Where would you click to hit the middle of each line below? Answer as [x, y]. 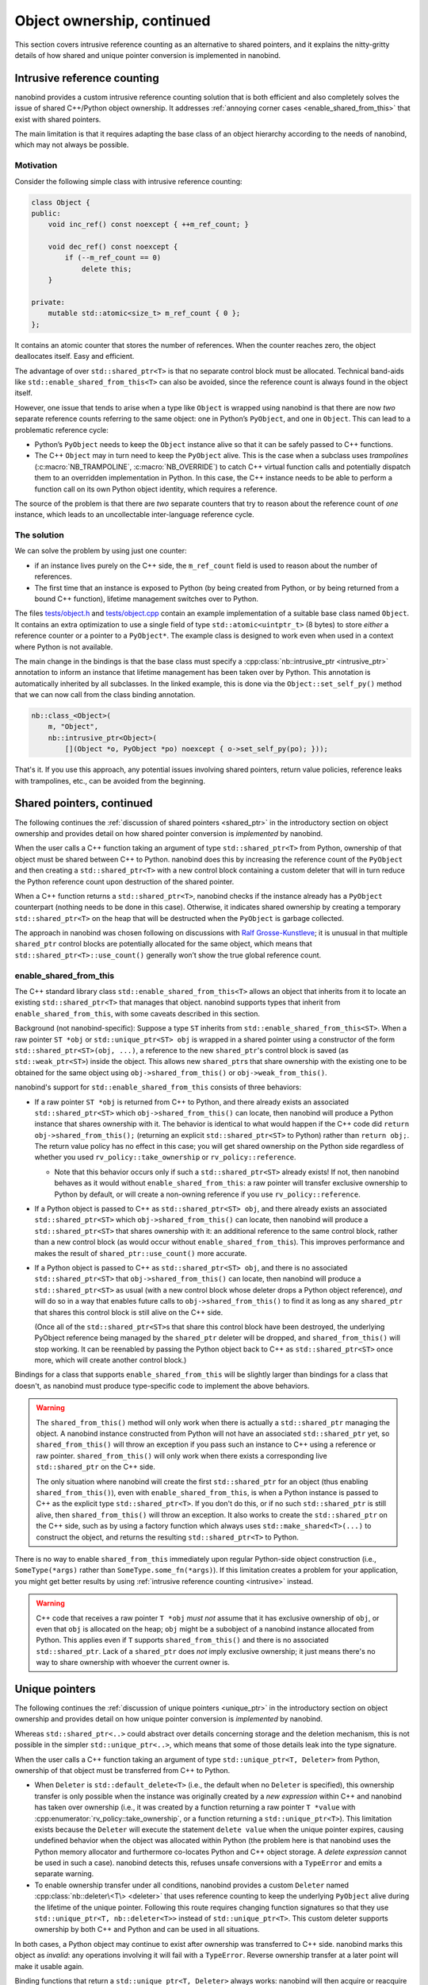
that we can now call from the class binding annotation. [105, 695]
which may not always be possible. [72, 145]
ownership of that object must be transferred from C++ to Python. [122, 1770]
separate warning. [64, 1874]
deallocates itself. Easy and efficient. [75, 357]
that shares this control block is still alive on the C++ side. [129, 1312]
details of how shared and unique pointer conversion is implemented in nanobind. [148, 55]
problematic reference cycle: [61, 430]
